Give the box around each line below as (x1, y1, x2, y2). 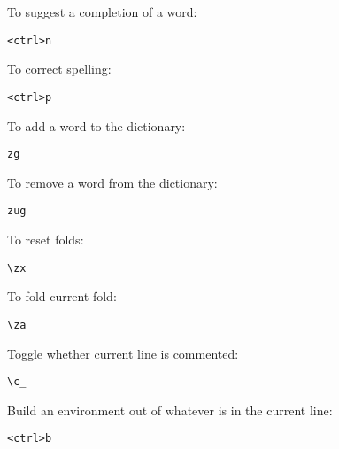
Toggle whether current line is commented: (7, 344, 239, 362)
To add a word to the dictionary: (7, 116, 186, 135)
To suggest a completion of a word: (7, 3, 197, 20)
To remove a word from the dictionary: (7, 173, 218, 191)
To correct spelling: (7, 59, 112, 78)
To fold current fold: (7, 287, 117, 306)
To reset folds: (7, 230, 84, 248)
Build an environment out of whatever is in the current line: (7, 400, 333, 419)
